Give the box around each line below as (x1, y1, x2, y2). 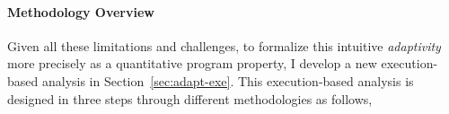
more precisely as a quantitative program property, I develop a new (7, 54, 377, 73)
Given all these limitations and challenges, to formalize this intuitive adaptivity (7, 36, 441, 55)
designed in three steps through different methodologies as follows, (7, 89, 373, 108)
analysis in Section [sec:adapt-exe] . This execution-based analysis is (41, 71, 414, 90)
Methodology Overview (7, 2, 154, 21)
